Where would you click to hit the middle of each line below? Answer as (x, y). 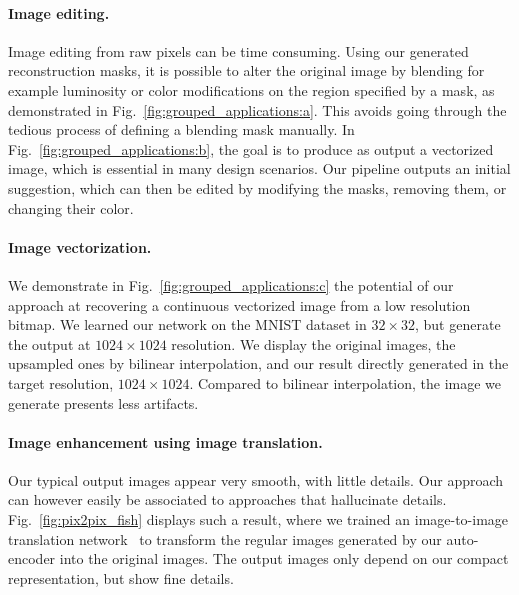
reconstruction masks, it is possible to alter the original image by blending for (246, 70)
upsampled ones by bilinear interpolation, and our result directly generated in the (258, 363)
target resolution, (61, 382)
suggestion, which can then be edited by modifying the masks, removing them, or (257, 187)
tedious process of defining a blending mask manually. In (181, 129)
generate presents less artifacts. (103, 402)
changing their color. (71, 207)
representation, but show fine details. (121, 577)
